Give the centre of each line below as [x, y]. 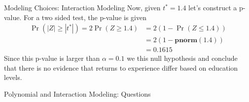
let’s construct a [213, 7]
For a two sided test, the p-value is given [85, 17]
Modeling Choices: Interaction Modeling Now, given [82, 7]
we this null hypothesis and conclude [182, 58]
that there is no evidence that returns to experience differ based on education [121, 67]
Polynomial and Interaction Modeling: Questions [77, 94]
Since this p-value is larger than [52, 58]
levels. [13, 77]
